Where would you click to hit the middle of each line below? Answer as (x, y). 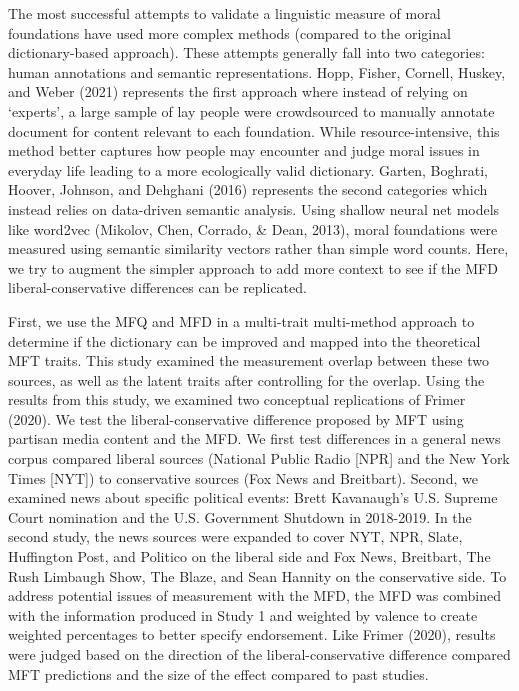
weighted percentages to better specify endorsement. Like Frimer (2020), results (252, 634)
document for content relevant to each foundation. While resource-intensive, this (254, 130)
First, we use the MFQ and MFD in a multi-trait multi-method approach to (241, 320)
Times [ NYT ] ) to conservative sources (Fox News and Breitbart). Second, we (243, 477)
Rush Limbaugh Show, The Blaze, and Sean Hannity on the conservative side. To (257, 575)
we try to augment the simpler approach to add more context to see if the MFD (253, 267)
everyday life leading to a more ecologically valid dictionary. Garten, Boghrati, (248, 169)
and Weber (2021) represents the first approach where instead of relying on (238, 91)
